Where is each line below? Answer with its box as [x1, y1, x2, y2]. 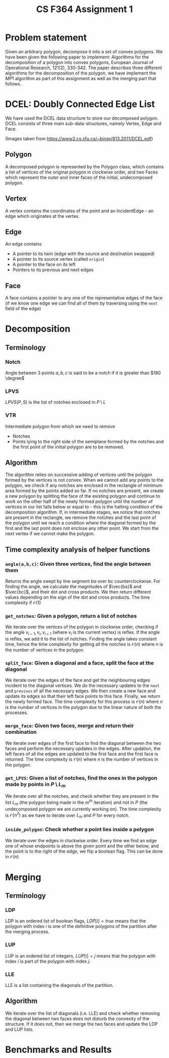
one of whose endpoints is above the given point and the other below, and [5, 843, 159, 849]
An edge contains [5, 241, 42, 247]
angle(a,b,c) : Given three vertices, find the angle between [5, 560, 151, 567]
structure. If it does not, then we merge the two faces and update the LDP [5, 1021, 158, 1027]
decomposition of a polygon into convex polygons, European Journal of [5, 59, 154, 65]
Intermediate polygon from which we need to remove [5, 423, 115, 429]
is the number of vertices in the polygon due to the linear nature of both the [5, 704, 161, 711]
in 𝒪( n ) [5, 853, 19, 859]
